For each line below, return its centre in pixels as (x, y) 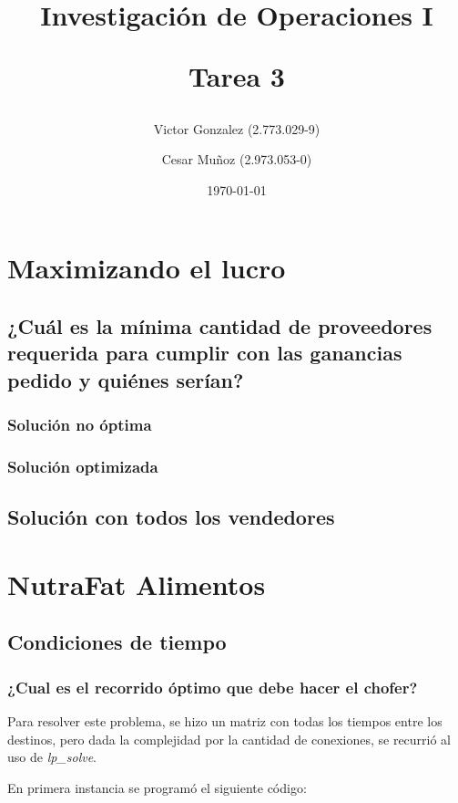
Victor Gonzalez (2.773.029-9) (237, 128)
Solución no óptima (80, 425)
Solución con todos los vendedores (171, 517)
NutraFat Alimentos (137, 584)
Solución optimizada (83, 466)
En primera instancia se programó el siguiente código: (157, 787)
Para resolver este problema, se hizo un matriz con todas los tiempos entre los (225, 720)
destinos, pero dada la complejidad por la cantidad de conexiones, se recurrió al (229, 739)
